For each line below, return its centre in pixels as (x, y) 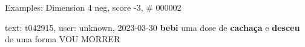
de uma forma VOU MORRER (63, 39)
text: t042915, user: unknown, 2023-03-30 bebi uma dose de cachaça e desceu (152, 27)
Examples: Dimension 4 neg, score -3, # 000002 (93, 7)
